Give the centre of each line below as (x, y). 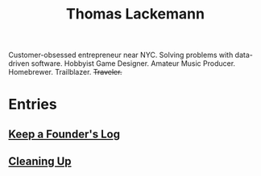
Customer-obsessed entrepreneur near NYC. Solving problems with (121, 55)
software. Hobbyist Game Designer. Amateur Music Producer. (133, 63)
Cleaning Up (40, 162)
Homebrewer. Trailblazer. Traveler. (65, 72)
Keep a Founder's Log (64, 134)
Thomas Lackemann (135, 14)
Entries (33, 104)
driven (19, 63)
